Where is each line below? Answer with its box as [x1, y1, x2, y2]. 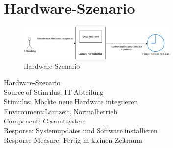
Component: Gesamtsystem [4, 116, 86, 126]
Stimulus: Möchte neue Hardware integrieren [4, 97, 138, 107]
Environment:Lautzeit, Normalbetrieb [4, 106, 118, 116]
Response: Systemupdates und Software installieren [4, 125, 158, 135]
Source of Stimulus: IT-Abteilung [4, 87, 104, 97]
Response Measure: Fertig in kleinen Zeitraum [4, 135, 142, 145]
